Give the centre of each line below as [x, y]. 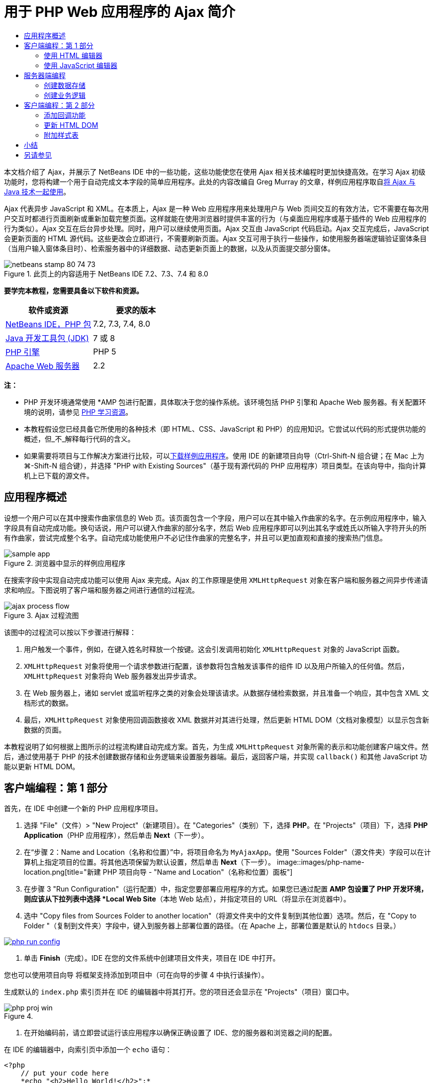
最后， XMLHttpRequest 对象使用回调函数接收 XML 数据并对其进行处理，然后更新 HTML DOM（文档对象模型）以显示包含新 [227, 720]
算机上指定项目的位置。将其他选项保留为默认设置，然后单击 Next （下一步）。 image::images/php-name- [194, 862]
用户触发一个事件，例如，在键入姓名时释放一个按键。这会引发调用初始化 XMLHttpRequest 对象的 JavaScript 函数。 [214, 649]
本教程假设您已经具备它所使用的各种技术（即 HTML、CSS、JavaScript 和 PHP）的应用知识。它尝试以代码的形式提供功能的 [225, 429]
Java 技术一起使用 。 [37, 191]
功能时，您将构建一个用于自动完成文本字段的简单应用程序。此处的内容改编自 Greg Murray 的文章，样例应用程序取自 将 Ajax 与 [210, 181]
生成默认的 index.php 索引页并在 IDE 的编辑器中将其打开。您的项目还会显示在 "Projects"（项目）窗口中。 [179, 992]
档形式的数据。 [48, 703]
